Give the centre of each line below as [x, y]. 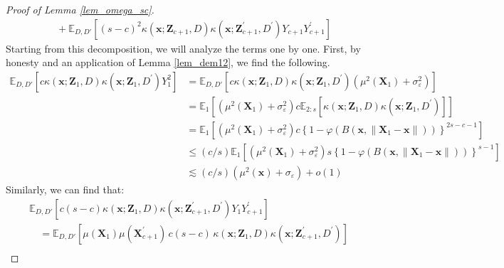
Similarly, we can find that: [65, 189]
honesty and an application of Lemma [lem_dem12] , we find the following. [168, 62]
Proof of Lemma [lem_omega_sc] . [80, 9]
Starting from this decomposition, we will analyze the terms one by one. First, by [183, 48]
